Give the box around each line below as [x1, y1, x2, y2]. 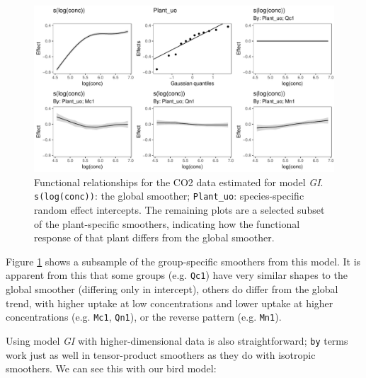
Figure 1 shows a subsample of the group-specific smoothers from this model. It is [6, 253, 361, 268]
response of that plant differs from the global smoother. [34, 230, 275, 245]
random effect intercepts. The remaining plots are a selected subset [34, 202, 325, 217]
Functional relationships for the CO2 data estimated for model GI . [34, 174, 324, 189]
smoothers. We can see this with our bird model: [6, 361, 217, 376]
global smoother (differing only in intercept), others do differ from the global [6, 282, 338, 297]
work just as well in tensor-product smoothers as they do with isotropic [6, 347, 316, 362]
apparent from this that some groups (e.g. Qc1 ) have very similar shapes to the [6, 268, 348, 282]
